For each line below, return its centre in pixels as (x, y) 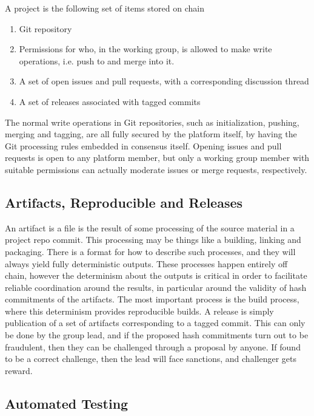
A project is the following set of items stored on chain (105, 8)
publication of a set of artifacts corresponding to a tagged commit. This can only (155, 323)
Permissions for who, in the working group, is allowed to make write (145, 49)
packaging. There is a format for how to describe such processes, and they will (150, 251)
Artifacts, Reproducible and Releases (124, 202)
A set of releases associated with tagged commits (110, 101)
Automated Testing (67, 403)
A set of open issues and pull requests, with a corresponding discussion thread (164, 81)
